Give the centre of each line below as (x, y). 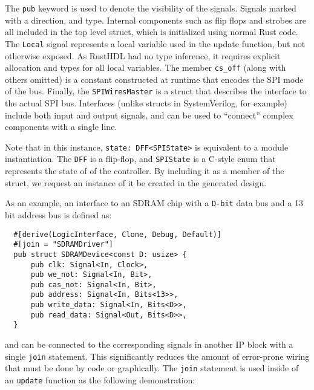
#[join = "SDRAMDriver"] (63, 245)
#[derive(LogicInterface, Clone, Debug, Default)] (117, 234)
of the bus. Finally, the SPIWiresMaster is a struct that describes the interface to (156, 91)
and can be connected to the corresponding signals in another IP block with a (149, 344)
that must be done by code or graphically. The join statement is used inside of (152, 368)
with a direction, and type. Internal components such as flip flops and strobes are (156, 20)
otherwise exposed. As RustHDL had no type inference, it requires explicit (143, 55)
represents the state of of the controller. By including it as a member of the (145, 171)
